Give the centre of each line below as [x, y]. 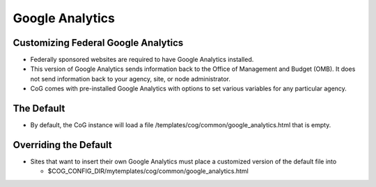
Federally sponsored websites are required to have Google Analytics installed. [142, 60]
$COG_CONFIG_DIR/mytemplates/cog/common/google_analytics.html [148, 171]
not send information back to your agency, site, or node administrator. [131, 79]
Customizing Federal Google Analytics [98, 43]
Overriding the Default [63, 145]
